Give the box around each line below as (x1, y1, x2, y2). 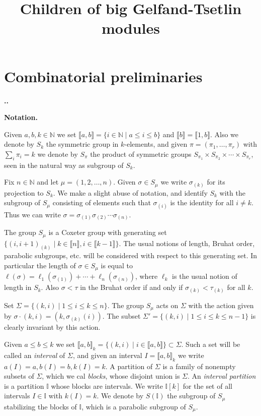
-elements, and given (124, 139, 188, 149)
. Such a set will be (181, 339, 240, 349)
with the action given (188, 300, 254, 310)
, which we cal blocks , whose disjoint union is (42, 371, 180, 381)
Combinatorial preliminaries (4, 66, 203, 86)
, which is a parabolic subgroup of (81, 401, 186, 411)
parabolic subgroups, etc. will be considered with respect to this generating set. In (4, 250, 257, 261)
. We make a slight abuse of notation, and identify (53, 187, 208, 198)
